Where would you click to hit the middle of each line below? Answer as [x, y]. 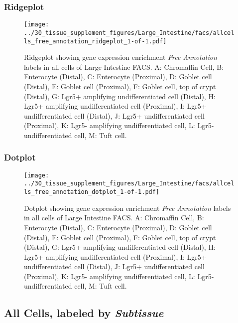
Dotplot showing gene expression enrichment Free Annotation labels [127, 208]
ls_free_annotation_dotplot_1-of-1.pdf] [92, 192]
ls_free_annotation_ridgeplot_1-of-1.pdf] [95, 41]
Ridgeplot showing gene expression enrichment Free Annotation [120, 57]
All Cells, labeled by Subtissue [84, 313]
